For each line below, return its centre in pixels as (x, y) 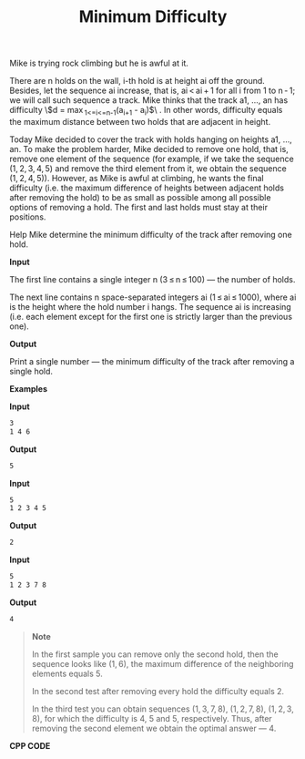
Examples (29, 388)
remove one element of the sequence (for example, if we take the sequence (152, 159)
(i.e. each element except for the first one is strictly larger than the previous (151, 316)
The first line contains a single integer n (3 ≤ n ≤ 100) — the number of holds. (152, 279)
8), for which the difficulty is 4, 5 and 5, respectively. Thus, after (152, 718)
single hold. (31, 371)
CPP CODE (30, 745)
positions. (28, 217)
